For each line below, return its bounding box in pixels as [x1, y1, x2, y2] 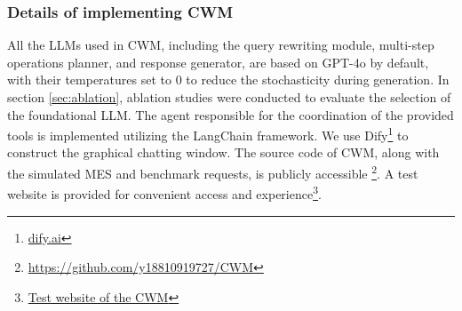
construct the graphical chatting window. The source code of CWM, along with [7, 143, 440, 162]
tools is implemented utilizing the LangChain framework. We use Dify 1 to [7, 124, 409, 144]
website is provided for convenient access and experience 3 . [7, 182, 322, 203]
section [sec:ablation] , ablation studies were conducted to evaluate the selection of [7, 88, 451, 106]
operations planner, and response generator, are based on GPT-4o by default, [7, 52, 429, 71]
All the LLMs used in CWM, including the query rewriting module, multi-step [7, 36, 434, 54]
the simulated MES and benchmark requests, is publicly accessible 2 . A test [7, 162, 418, 182]
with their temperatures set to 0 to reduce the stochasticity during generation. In [7, 70, 450, 89]
